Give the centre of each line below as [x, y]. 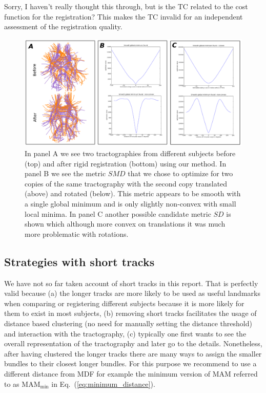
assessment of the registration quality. [63, 26]
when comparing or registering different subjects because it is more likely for [124, 303]
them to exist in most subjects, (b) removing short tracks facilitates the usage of [130, 313]
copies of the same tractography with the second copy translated [126, 183]
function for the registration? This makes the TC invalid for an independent [124, 16]
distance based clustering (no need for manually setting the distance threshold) [128, 323]
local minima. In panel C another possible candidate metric [118, 213]
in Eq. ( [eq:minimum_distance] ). [103, 383]
